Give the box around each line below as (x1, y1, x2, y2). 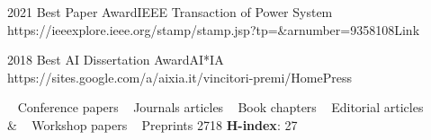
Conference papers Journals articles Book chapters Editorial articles (17, 98, 424, 117)
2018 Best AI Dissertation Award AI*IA (7, 50, 224, 69)
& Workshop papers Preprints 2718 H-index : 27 (7, 115, 298, 134)
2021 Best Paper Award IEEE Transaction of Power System (7, 3, 333, 21)
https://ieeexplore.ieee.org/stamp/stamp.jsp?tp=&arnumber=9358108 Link (7, 20, 420, 39)
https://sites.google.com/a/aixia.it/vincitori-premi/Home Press (7, 67, 352, 86)
